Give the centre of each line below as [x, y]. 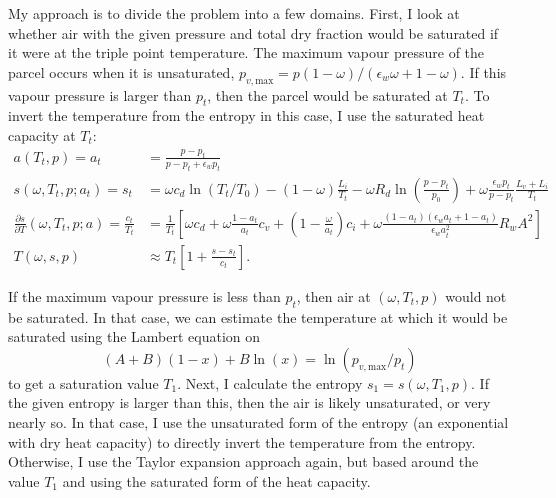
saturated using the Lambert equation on [134, 336]
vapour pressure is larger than [100, 94]
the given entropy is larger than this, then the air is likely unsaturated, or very [249, 402]
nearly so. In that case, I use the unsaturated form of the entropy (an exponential [258, 421]
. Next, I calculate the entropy [270, 382]
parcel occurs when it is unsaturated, [121, 71]
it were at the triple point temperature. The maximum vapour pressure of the [246, 52]
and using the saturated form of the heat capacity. [216, 480]
